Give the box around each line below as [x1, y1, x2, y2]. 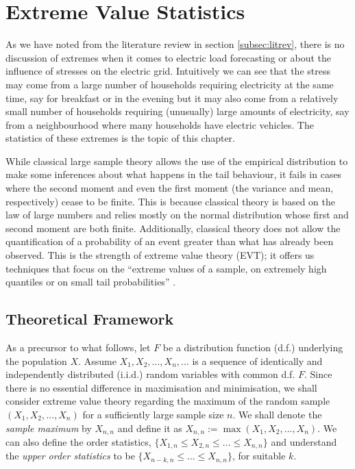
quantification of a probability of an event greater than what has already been [5, 234, 334, 249]
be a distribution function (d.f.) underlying [162, 340, 343, 355]
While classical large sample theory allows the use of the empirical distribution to [5, 153, 348, 168]
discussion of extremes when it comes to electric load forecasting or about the [5, 50, 332, 64]
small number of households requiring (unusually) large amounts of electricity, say [5, 104, 350, 118]
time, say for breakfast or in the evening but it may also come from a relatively [5, 90, 339, 105]
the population [5, 353, 67, 368]
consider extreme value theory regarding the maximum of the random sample [5, 394, 330, 408]
